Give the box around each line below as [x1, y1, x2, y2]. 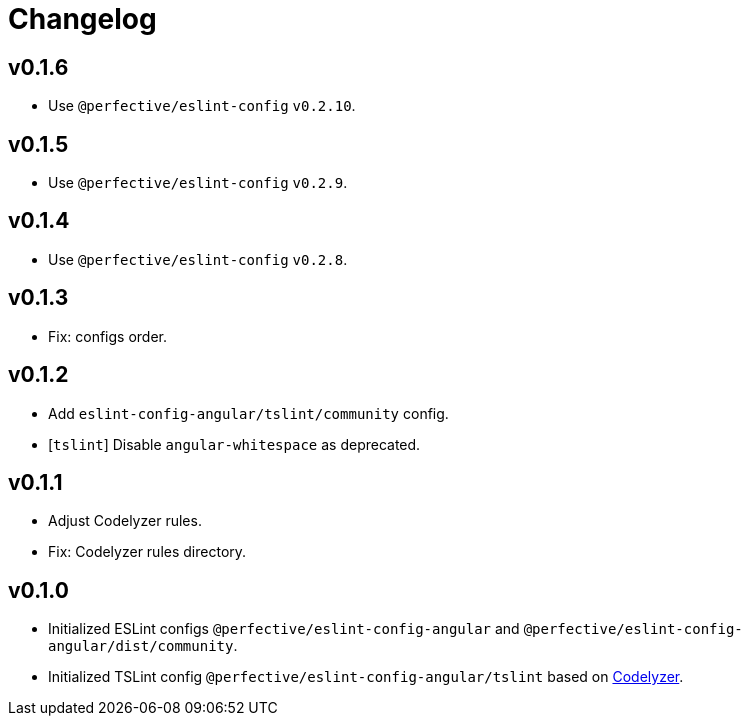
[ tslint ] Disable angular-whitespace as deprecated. [48, 435, 421, 453]
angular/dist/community [48, 638, 234, 655]
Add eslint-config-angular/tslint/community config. [48, 404, 449, 422]
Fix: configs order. [48, 327, 168, 345]
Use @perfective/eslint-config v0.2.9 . [48, 174, 348, 192]
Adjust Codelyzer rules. [48, 512, 202, 530]
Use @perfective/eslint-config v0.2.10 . [48, 97, 356, 115]
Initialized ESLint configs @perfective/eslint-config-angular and [48, 620, 520, 638]
